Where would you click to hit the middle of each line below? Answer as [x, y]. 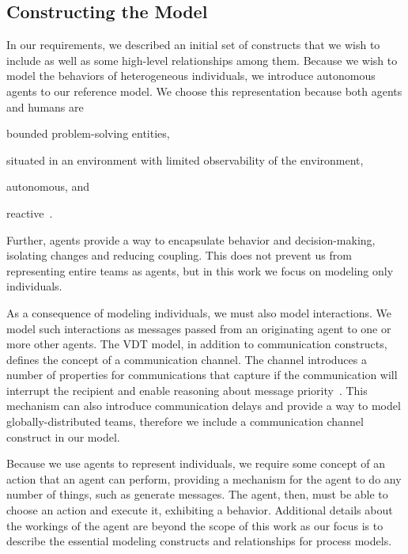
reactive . [30, 212]
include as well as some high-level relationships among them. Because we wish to [202, 60]
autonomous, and [48, 186]
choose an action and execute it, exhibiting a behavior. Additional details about [200, 510]
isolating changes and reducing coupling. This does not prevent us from [179, 255]
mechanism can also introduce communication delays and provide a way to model [204, 406]
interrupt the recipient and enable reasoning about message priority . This [187, 390]
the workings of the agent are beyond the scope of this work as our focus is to [195, 525]
